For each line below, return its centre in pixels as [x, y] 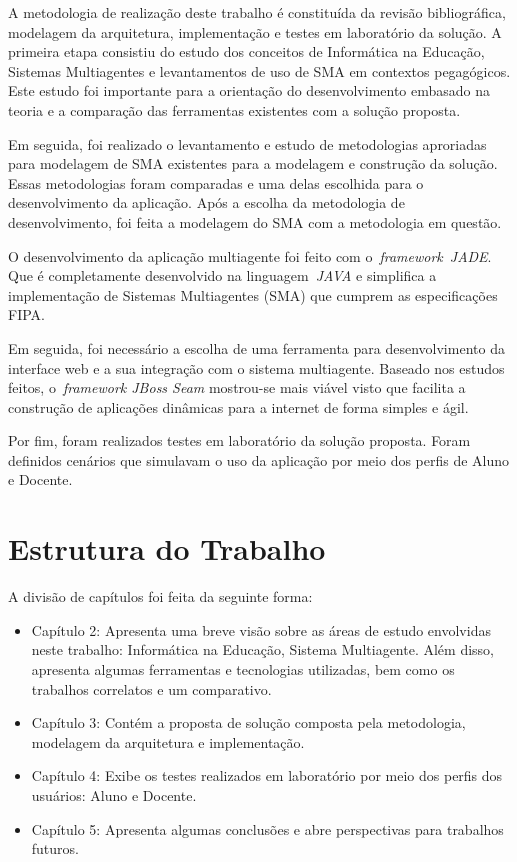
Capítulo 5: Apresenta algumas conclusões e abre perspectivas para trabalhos [267, 828]
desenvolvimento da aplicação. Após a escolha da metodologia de [206, 202]
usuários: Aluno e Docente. [114, 794]
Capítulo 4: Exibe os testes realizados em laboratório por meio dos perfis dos [267, 775]
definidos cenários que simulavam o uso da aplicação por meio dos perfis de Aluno [259, 459]
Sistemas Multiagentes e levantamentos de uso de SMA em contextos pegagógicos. [259, 70]
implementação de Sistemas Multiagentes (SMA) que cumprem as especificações [253, 294]
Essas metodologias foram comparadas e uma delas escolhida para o [216, 182]
